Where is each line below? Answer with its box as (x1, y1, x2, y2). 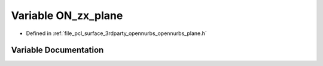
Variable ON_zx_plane (11, 9, 123, 22)
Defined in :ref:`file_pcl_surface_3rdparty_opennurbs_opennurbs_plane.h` (26, 30, 208, 37)
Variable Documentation (11, 45, 104, 55)
